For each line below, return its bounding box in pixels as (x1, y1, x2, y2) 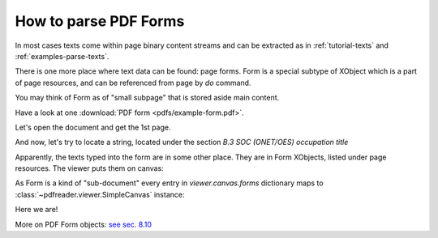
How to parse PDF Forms (15, 12, 185, 30)
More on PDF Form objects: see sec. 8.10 (15, 219, 152, 229)
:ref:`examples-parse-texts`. (15, 51, 109, 61)
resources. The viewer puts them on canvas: (15, 164, 164, 173)
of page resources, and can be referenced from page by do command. (15, 78, 251, 87)
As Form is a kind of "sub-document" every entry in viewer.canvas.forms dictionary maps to (15, 178, 324, 188)
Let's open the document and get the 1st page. (15, 122, 171, 132)
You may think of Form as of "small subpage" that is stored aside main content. (15, 93, 280, 103)
